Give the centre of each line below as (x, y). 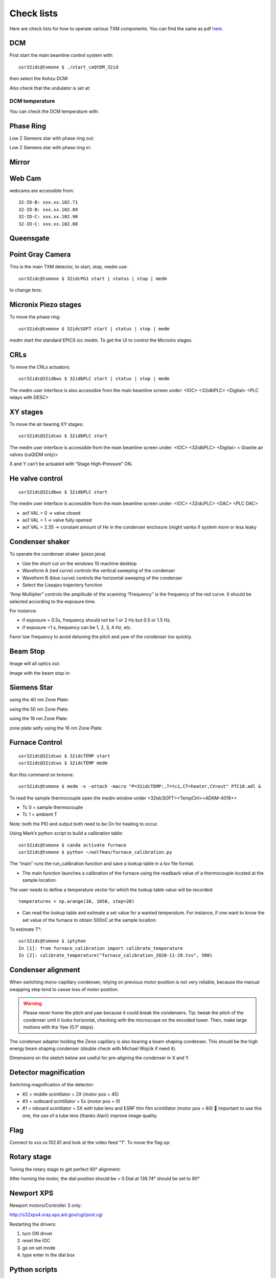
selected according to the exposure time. (53, 601)
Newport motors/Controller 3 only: (45, 1205)
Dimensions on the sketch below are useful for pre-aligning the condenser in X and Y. (100, 1058)
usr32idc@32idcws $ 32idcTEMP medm (63, 763)
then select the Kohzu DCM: (39, 79)
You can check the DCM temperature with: (54, 111)
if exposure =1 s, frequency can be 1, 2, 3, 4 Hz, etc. (77, 627)
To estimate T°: (26, 929)
